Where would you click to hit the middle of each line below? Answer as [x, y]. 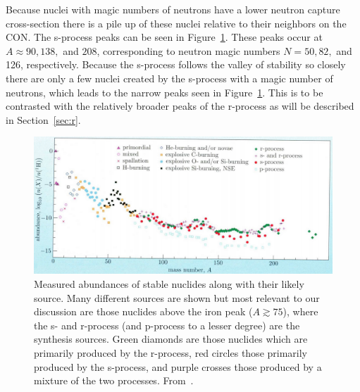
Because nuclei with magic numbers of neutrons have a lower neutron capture [173, 9]
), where [300, 311]
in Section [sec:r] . [43, 119]
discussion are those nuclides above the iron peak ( [143, 311]
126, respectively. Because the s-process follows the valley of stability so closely [176, 64]
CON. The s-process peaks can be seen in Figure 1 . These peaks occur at [164, 37]
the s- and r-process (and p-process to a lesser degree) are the [167, 325]
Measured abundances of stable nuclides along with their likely [169, 283]
